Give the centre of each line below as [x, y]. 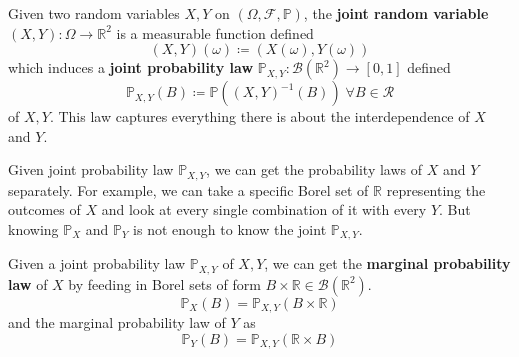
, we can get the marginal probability [387, 263]
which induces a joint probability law [131, 67]
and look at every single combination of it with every [264, 209]
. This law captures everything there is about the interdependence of [259, 116]
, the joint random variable [396, 13]
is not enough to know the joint [230, 229]
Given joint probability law [91, 169]
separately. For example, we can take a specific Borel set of [188, 189]
